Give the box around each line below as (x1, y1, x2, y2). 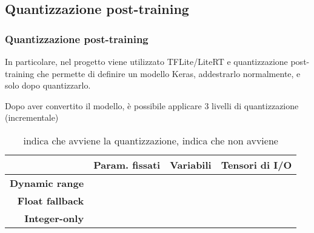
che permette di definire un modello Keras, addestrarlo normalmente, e (36, 67, 301, 79)
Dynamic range (10, 175, 84, 190)
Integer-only (24, 211, 84, 225)
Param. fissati (93, 157, 161, 172)
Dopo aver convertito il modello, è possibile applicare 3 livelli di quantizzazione (5, 99, 299, 112)
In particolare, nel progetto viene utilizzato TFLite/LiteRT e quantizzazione (5, 55, 288, 67)
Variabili (170, 157, 212, 172)
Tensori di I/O (221, 157, 292, 172)
